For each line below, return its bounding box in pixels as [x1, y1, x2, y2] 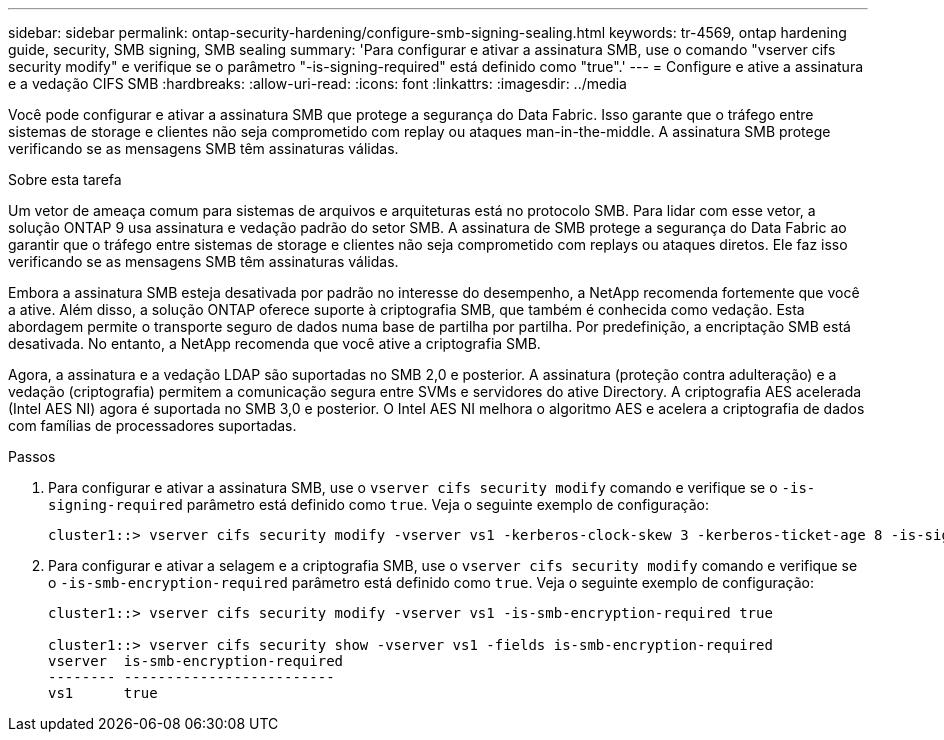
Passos [8, 448, 56, 465]
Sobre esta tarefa [8, 171, 122, 188]
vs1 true [48, 685, 158, 701]
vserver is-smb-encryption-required [48, 653, 344, 669]
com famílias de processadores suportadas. [8, 417, 297, 434]
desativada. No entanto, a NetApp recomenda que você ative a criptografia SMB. [8, 335, 541, 352]
